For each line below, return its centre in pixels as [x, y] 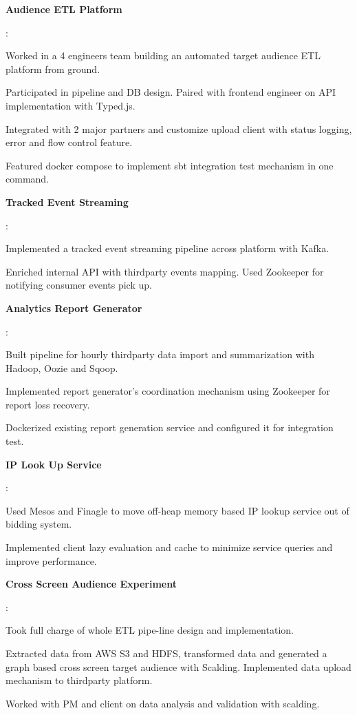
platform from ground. [53, 69]
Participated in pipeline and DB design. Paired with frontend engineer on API [171, 92]
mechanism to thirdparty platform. [79, 680]
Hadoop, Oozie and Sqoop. [62, 367]
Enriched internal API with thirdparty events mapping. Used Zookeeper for [165, 271]
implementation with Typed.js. [71, 105]
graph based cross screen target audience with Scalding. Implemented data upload [178, 666]
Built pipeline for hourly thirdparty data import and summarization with [160, 354]
